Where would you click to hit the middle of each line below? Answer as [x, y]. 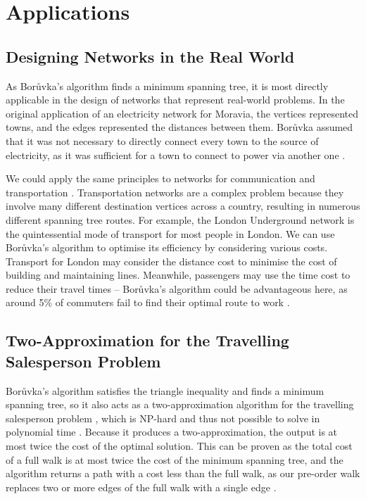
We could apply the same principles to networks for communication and [160, 178]
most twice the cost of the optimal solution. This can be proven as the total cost [179, 446]
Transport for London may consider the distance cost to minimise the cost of [171, 261]
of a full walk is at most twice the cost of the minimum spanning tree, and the [175, 459]
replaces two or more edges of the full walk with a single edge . [141, 487]
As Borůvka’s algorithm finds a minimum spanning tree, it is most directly [167, 86]
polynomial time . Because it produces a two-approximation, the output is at [172, 432]
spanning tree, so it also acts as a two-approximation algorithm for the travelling [180, 404]
